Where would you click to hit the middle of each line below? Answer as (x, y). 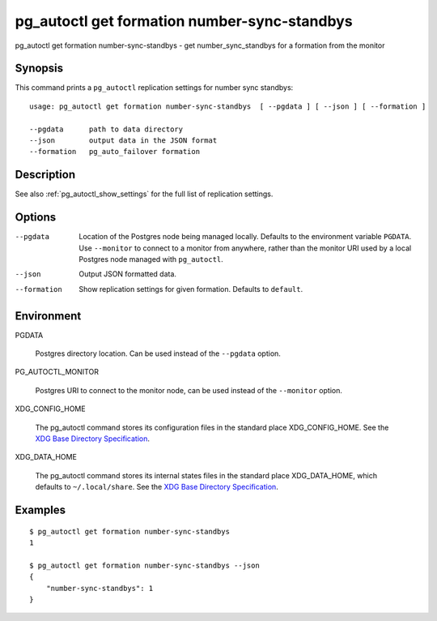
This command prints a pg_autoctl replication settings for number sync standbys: (154, 88)
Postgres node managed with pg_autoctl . (151, 259)
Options (36, 218)
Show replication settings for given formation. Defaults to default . (191, 289)
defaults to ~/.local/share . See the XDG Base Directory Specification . (157, 487)
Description (45, 175)
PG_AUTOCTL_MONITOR (57, 372)
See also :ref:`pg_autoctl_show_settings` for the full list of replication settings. (144, 194)
